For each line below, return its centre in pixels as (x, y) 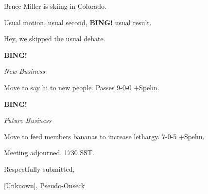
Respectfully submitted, (39, 169)
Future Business (28, 120)
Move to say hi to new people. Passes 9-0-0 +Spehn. (82, 87)
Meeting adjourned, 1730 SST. (49, 153)
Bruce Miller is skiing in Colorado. (55, 6)
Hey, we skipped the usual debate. (55, 39)
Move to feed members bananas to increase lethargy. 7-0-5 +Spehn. (104, 136)
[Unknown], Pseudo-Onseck (44, 185)
